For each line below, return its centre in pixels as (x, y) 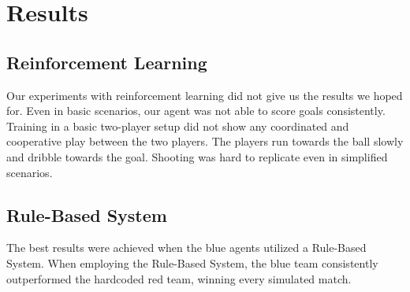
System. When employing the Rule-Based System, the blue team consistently (192, 262)
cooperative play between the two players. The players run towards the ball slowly (205, 141)
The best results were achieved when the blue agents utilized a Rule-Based (186, 248)
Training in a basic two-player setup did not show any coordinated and (178, 126)
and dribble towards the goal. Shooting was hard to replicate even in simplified (197, 156)
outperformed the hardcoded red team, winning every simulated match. (179, 278)
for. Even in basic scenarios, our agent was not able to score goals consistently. (196, 111)
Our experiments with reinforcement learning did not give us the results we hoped (205, 95)
